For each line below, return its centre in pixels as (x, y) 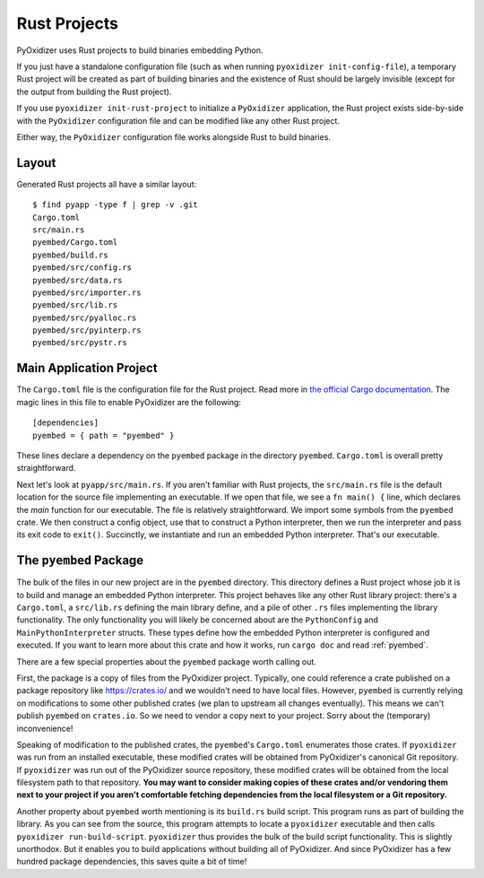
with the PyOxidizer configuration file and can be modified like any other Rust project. (178, 120)
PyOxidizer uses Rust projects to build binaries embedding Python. (140, 50)
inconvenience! (45, 728)
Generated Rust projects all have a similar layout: (107, 184)
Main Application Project (87, 368)
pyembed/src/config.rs (82, 268)
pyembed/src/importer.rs (87, 292)
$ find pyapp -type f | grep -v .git (116, 205)
